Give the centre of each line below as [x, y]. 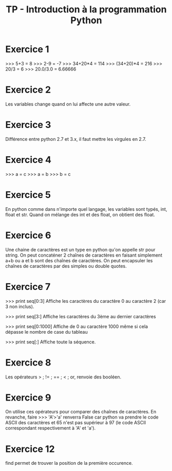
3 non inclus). [20, 306]
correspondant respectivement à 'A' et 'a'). [51, 428]
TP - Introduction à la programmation [86, 10]
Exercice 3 [28, 125]
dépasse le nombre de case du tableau [47, 332]
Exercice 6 [28, 235]
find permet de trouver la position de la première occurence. [69, 463]
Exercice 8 [28, 362]
